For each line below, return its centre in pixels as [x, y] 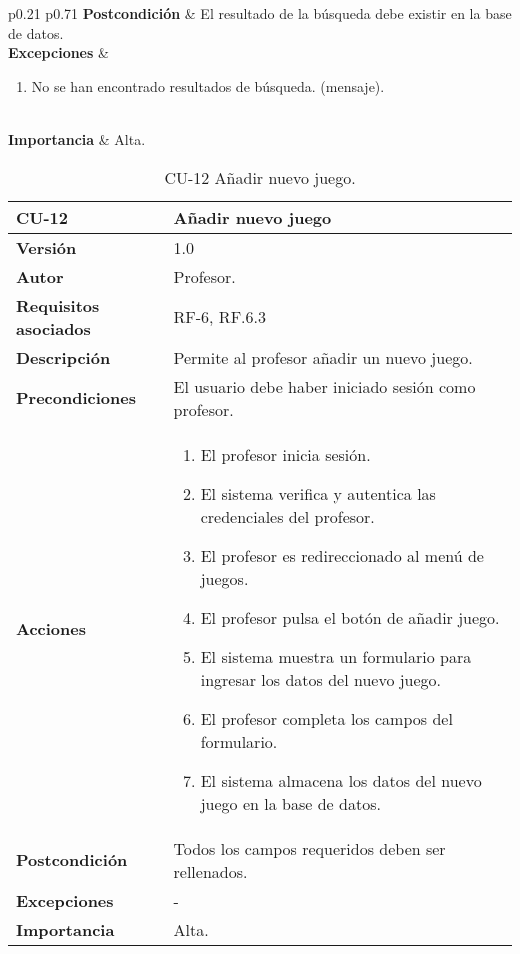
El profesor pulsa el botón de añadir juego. [350, 617]
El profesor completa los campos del [326, 718]
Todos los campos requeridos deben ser [309, 848]
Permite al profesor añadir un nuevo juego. [323, 357]
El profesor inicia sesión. [285, 454]
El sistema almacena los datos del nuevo [341, 780]
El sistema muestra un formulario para [336, 656]
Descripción [63, 357]
